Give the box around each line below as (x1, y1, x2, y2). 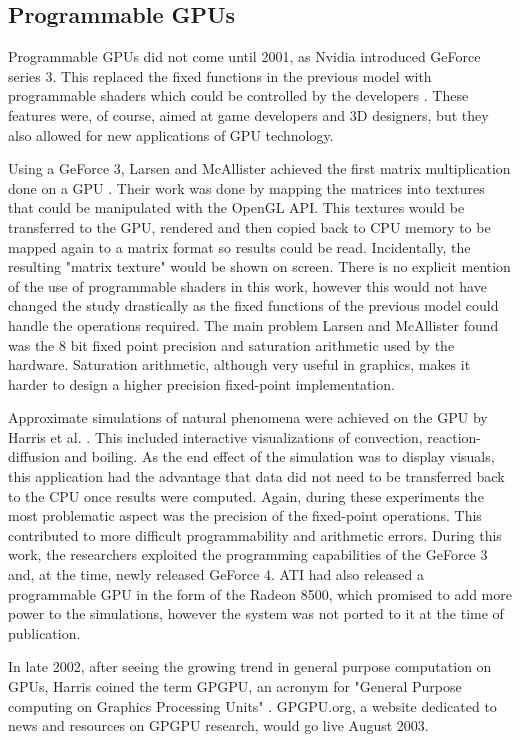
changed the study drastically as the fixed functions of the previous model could (8, 295, 499, 316)
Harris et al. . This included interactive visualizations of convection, (8, 426, 423, 447)
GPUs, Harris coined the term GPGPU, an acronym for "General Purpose (8, 676, 462, 697)
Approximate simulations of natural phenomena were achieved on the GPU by (8, 407, 488, 428)
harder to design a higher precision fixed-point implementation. (8, 373, 395, 394)
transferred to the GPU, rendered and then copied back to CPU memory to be (8, 216, 491, 237)
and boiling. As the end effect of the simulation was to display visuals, (64, 446, 495, 467)
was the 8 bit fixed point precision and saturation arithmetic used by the (8, 334, 455, 355)
